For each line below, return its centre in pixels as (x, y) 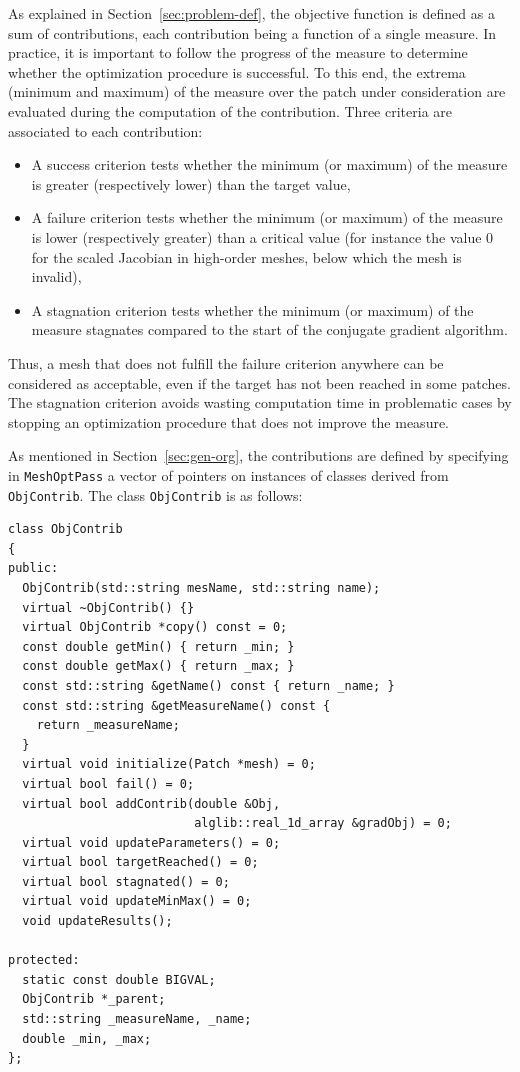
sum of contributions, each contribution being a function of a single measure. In (252, 32)
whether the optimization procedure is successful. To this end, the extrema (237, 71)
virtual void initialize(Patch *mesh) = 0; (169, 764)
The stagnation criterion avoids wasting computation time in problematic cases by (260, 402)
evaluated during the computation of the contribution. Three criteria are (230, 110)
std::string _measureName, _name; (137, 1019)
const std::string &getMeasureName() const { (176, 705)
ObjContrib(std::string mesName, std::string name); (201, 587)
